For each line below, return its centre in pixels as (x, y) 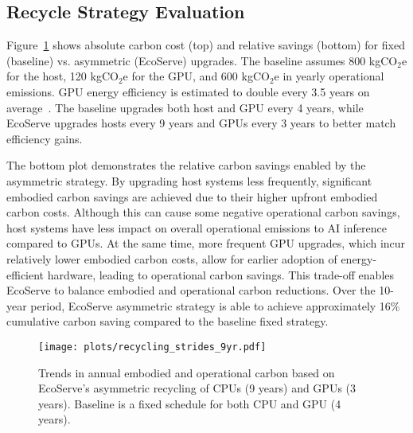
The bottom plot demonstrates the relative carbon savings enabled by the (186, 165)
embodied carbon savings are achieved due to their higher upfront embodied (192, 196)
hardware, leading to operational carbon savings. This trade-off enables (221, 274)
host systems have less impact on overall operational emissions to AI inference (197, 227)
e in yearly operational (329, 76)
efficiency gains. (45, 138)
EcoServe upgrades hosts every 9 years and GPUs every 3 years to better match (201, 123)
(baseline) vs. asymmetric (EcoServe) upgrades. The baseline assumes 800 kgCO (202, 60)
